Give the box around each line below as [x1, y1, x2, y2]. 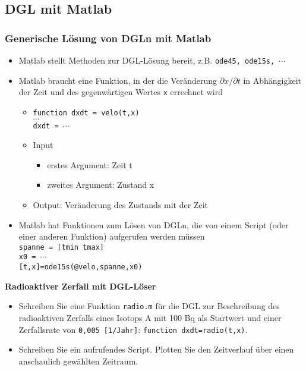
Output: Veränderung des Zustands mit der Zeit [33, 199, 208, 210]
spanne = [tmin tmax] [18, 243, 104, 251]
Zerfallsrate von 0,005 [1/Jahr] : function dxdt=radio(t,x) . [18, 323, 248, 335]
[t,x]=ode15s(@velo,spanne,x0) [18, 263, 143, 272]
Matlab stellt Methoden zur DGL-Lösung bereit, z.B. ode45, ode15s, [18, 54, 275, 66]
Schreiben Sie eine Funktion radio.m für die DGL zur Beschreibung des [18, 300, 280, 312]
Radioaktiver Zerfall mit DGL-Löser [5, 279, 156, 292]
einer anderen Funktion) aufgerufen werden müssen [18, 230, 205, 243]
